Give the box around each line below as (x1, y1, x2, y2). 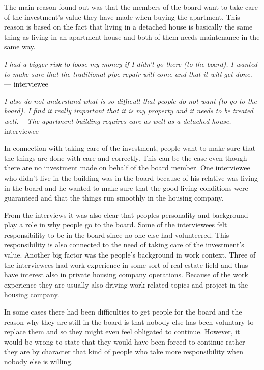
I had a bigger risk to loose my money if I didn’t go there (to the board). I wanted (4, 58, 257, 69)
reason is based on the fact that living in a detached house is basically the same (4, 21, 253, 32)
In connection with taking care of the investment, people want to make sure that (4, 143, 256, 153)
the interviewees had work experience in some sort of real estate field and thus (4, 259, 248, 270)
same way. (4, 41, 36, 52)
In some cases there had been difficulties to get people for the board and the (4, 306, 242, 317)
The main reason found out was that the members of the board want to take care (4, 2, 258, 12)
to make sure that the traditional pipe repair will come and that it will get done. (4, 68, 252, 79)
